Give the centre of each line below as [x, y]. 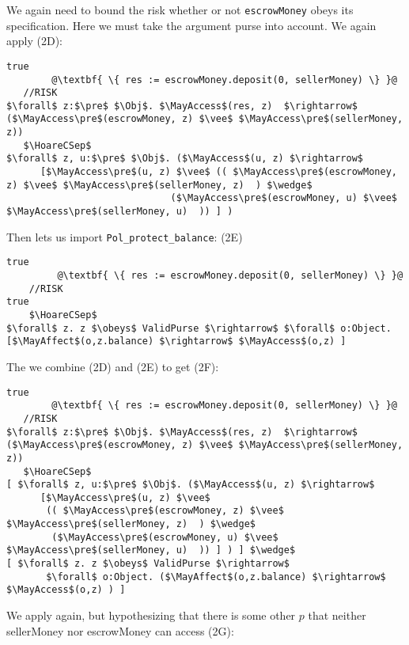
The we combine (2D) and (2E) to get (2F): [113, 366]
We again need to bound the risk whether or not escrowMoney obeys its [180, 9]
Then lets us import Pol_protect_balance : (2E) [125, 236]
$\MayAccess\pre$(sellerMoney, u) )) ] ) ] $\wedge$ [151, 550]
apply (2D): [34, 41]
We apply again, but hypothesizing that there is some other [151, 615]
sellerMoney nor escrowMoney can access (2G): [120, 630]
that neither [337, 615]
